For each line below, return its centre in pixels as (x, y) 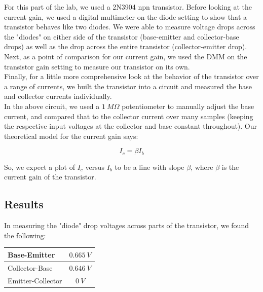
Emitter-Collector (35, 280)
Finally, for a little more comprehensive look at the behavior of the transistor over (131, 76)
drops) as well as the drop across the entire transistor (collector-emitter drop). (126, 46)
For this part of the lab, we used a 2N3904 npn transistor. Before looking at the (128, 7)
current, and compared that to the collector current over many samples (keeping (129, 116)
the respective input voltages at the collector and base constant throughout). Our (131, 126)
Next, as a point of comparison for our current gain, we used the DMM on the (126, 56)
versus (95, 167)
